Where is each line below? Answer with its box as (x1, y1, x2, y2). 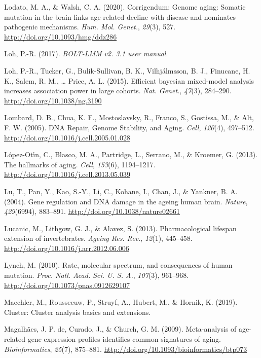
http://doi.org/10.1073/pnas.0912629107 (4, 279, 130, 290)
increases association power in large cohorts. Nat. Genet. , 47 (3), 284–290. (4, 85, 232, 96)
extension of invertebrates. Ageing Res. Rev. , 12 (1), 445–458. (4, 233, 193, 243)
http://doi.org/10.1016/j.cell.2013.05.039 (4, 169, 130, 180)
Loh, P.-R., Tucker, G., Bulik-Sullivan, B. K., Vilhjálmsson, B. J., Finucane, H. (4, 65, 250, 76)
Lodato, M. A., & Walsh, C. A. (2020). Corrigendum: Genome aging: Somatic (4, 2, 246, 12)
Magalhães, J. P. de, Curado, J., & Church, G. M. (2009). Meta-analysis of (4, 324, 237, 334)
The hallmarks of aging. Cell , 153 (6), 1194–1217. (4, 159, 156, 169)
